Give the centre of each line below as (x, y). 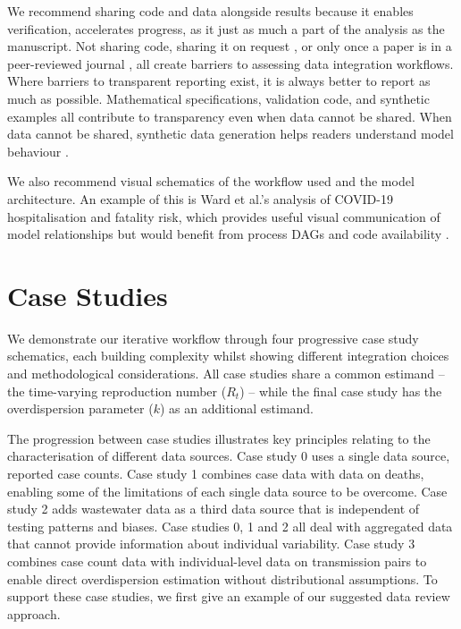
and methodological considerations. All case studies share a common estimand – (226, 374)
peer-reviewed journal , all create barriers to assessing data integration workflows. (230, 63)
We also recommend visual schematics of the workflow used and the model (211, 181)
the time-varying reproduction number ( (117, 391)
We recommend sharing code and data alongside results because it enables (210, 11)
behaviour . (38, 151)
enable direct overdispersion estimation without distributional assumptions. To (222, 578)
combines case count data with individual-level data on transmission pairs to (217, 561)
